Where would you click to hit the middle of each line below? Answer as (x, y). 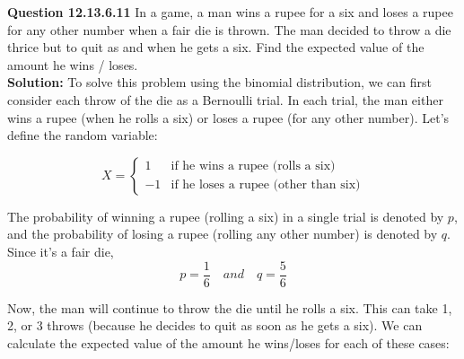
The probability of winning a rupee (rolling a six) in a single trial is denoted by (226, 216)
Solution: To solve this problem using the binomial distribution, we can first (220, 82)
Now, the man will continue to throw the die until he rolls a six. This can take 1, (230, 307)
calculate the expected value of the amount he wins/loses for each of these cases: (228, 342)
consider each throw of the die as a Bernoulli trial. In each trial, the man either (225, 99)
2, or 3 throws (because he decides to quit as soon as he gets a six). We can (215, 325)
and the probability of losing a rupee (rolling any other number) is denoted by (223, 234)
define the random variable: (83, 135)
